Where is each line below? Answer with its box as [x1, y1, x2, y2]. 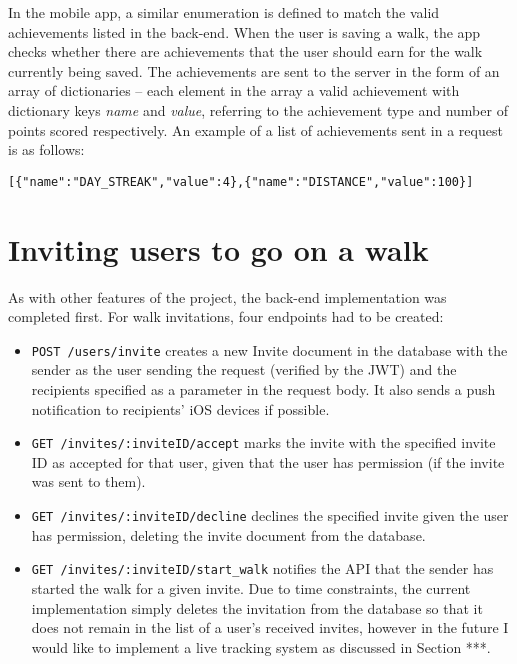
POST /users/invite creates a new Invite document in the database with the [31, 339, 508, 360]
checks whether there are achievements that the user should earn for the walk [8, 41, 483, 62]
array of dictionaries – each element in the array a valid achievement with [8, 80, 460, 101]
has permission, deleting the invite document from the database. [31, 524, 426, 545]
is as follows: [8, 139, 85, 160]
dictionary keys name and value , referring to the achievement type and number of [8, 99, 508, 120]
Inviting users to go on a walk [8, 228, 429, 269]
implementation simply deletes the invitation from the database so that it [31, 597, 483, 618]
